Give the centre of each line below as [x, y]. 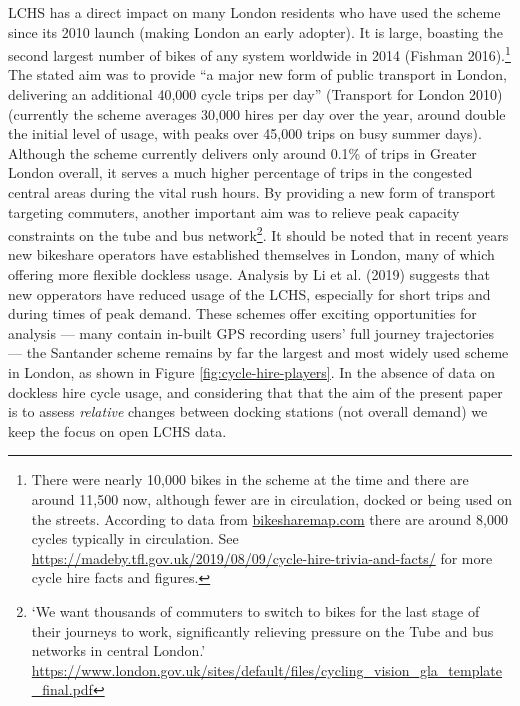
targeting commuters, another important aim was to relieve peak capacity [234, 211]
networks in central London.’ [118, 650]
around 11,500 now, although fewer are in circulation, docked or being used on [271, 498]
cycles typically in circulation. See [135, 538]
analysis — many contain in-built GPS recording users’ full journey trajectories [251, 332]
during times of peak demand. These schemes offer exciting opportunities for [242, 313]
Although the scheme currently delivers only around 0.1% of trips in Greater [242, 152]
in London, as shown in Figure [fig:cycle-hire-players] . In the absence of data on [251, 372]
